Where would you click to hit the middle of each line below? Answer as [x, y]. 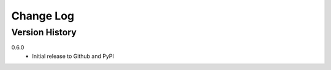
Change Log [43, 16]
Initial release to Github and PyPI [73, 56]
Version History [44, 32]
